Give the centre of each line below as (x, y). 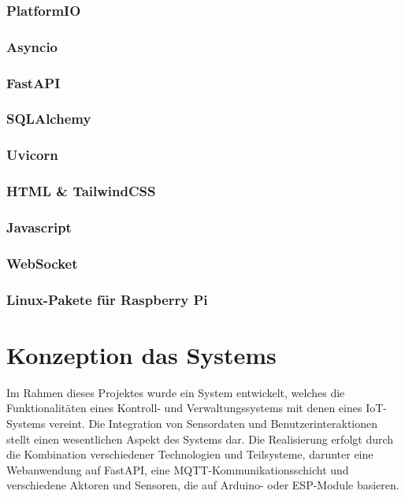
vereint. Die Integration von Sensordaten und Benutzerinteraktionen (214, 423)
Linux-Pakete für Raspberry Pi (107, 299)
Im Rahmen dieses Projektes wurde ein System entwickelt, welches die (176, 392)
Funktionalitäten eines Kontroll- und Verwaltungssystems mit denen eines (184, 408)
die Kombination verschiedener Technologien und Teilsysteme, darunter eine (190, 454)
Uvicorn (32, 155)
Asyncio (32, 46)
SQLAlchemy (49, 119)
